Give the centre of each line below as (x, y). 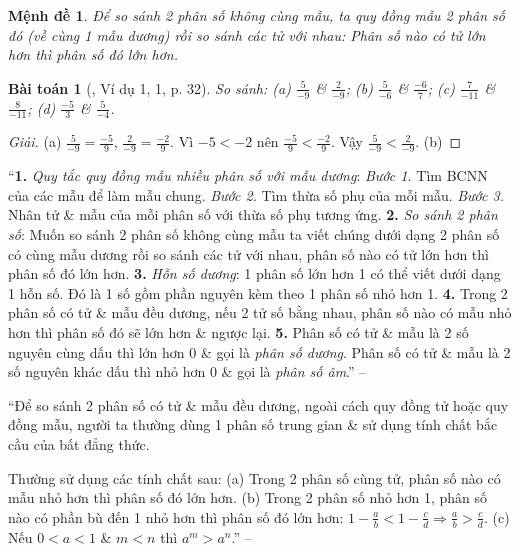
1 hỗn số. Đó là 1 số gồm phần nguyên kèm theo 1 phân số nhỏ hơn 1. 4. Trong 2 (258, 292)
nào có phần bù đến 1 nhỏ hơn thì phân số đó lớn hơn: (176, 516)
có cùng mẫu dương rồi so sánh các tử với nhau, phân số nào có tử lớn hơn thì (248, 253)
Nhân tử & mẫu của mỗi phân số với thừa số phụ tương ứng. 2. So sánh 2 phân (253, 214)
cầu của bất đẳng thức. (79, 443)
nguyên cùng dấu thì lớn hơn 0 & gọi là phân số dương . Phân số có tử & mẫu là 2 (259, 351)
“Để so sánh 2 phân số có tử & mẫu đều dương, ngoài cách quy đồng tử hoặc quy (258, 404)
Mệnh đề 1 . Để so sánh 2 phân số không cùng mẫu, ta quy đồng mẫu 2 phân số (256, 15)
